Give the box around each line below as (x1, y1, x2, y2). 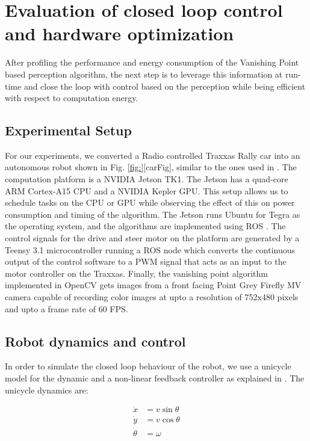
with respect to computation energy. (5, 91, 138, 104)
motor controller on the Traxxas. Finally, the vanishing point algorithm (5, 267, 268, 279)
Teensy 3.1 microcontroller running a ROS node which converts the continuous (5, 243, 296, 256)
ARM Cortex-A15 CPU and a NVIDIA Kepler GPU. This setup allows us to (5, 184, 288, 197)
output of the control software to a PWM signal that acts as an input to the (5, 255, 287, 268)
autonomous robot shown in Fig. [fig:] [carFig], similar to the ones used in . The (5, 161, 297, 173)
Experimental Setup (5, 121, 132, 140)
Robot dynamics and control (5, 332, 186, 350)
